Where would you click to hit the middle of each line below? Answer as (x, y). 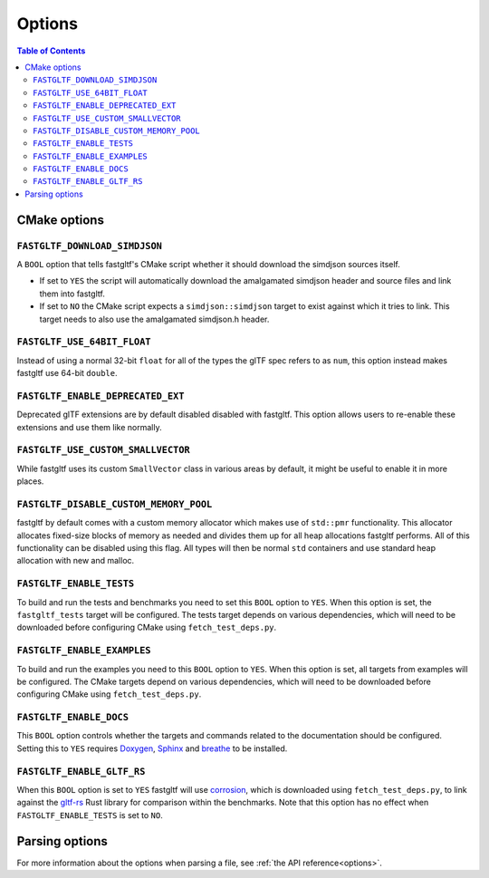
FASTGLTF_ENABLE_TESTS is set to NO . (90, 815)
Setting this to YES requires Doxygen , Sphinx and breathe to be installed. (152, 748)
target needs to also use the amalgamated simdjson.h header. (154, 319)
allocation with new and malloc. (76, 561)
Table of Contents (51, 51)
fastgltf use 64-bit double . (67, 373)
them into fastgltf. (72, 294)
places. (30, 481)
